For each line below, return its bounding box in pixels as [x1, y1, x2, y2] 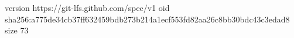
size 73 [5, 24, 29, 36]
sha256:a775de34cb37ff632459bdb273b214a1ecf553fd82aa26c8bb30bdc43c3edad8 [5, 13, 290, 25]
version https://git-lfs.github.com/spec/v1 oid [5, 2, 170, 13]
